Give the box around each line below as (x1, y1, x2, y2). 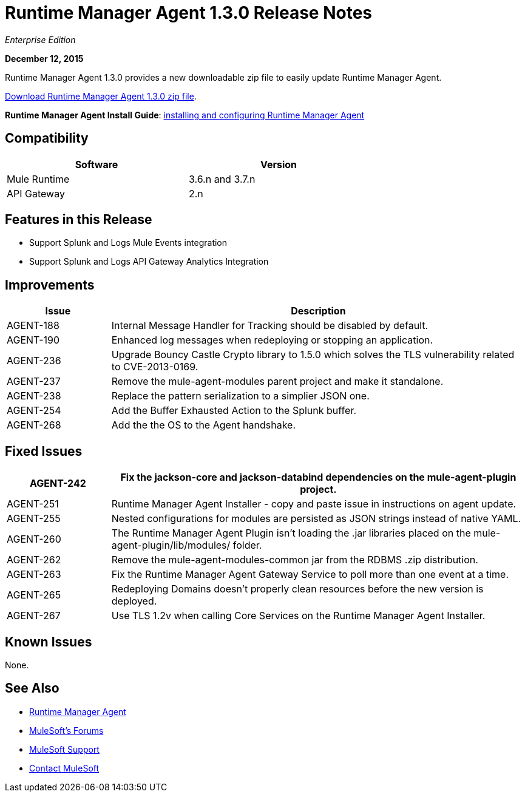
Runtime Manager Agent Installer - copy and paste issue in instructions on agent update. (111, 498, 517, 510)
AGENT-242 (29, 477, 86, 490)
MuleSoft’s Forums (29, 725, 104, 736)
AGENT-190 (7, 334, 60, 347)
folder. (232, 539, 262, 552)
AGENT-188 (7, 319, 59, 332)
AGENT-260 (7, 533, 61, 546)
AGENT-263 (7, 568, 61, 581)
